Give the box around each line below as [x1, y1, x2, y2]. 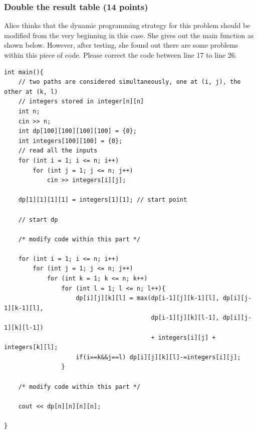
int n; [18, 107, 40, 115]
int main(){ [4, 68, 44, 76]
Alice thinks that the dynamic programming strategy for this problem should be [4, 20, 250, 31]
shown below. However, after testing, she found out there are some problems [4, 40, 238, 50]
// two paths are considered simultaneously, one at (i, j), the [18, 78, 241, 86]
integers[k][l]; [4, 344, 58, 351]
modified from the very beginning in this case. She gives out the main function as [4, 30, 254, 40]
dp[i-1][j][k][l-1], [151, 314, 219, 322]
